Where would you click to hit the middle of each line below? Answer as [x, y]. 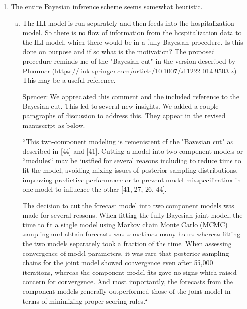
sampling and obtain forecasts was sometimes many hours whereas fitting [132, 234]
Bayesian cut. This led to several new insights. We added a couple [121, 106]
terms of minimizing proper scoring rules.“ [85, 300]
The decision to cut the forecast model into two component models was [128, 205]
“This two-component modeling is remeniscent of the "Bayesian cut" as [128, 141]
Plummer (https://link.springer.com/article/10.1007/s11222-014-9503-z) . [131, 70]
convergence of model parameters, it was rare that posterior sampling [126, 253]
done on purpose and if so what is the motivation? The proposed [119, 51]
